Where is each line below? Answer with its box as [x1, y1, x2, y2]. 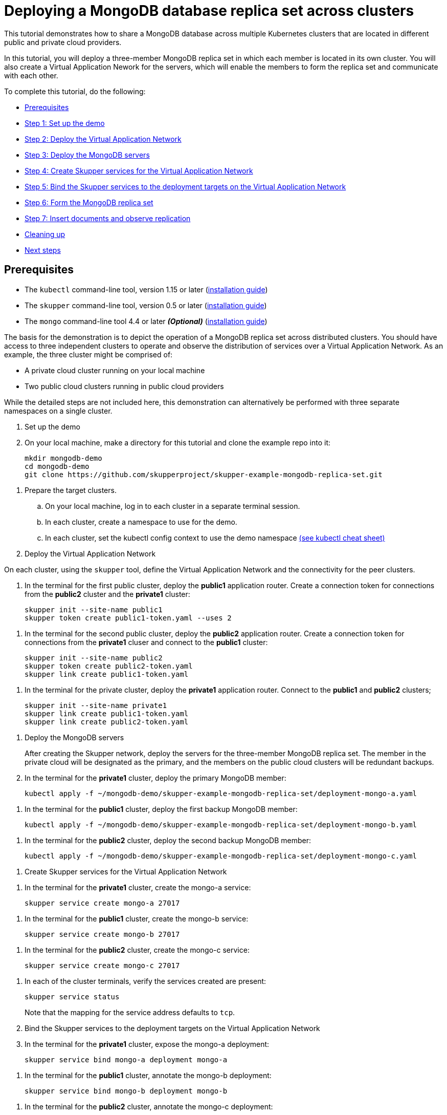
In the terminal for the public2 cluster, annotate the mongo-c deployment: [25, 1102, 273, 1111]
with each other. [4, 71, 58, 80]
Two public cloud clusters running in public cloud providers [25, 381, 224, 391]
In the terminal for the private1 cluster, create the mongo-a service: [25, 883, 251, 892]
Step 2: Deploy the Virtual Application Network [25, 134, 182, 143]
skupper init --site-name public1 [25, 605, 163, 614]
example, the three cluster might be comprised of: [4, 350, 173, 359]
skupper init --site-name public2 [25, 653, 163, 662]
